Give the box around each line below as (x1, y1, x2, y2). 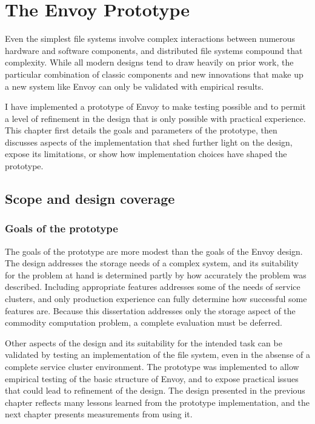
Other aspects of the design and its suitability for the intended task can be (5, 336, 282, 349)
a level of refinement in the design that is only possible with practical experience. (5, 112, 306, 124)
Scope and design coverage (5, 189, 175, 208)
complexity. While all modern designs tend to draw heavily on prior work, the (5, 56, 294, 69)
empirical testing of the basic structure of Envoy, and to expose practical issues (5, 372, 299, 385)
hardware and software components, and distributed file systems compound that (5, 44, 303, 56)
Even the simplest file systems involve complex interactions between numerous (5, 32, 296, 45)
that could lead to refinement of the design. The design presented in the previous (5, 384, 305, 397)
